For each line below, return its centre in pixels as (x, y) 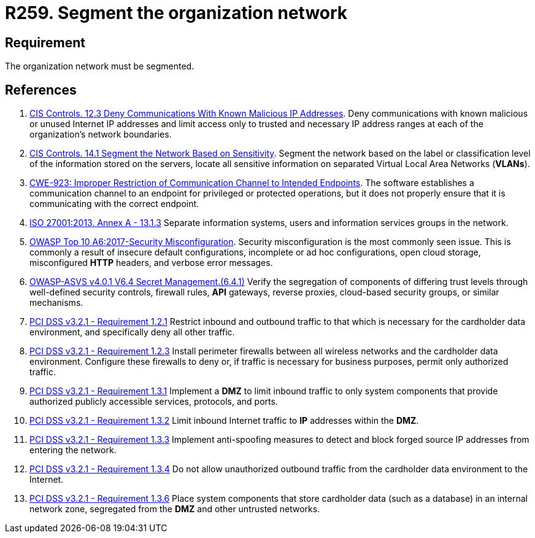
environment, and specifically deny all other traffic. (132, 332)
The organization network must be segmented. (100, 66)
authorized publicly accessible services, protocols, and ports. (154, 402)
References (41, 90)
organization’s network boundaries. (101, 134)
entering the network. (73, 450)
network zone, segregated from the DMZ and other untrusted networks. (175, 509)
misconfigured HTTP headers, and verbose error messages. (151, 263)
